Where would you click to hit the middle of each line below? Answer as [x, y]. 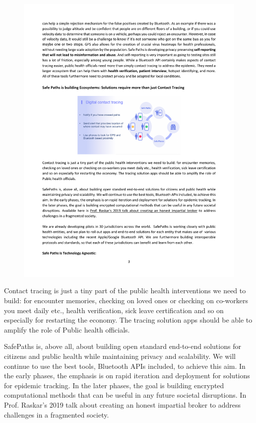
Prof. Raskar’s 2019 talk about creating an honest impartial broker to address [123, 405]
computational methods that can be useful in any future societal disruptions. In [125, 395]
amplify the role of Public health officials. [67, 329]
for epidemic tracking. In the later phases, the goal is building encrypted [114, 385]
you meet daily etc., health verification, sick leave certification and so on [114, 310]
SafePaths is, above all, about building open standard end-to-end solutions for [123, 346]
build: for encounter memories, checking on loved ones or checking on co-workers [126, 300]
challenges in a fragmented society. [57, 414]
